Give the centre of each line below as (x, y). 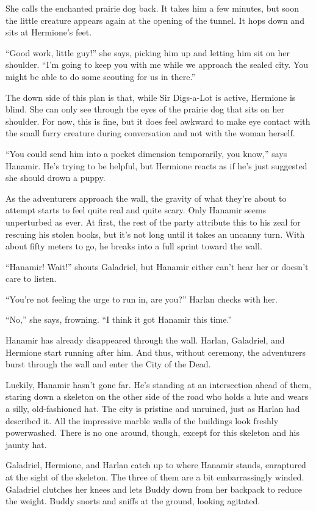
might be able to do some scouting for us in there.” (101, 76)
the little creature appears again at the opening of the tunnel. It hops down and (155, 20)
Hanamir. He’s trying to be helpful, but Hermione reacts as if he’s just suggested (156, 165)
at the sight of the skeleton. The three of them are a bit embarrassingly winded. (155, 477)
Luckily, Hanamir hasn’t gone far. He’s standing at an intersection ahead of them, (159, 384)
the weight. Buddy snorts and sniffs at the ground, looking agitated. (133, 501)
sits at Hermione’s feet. (49, 32)
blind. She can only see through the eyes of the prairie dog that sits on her (145, 109)
